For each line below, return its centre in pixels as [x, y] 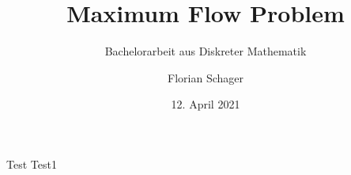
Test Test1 [32, 164]
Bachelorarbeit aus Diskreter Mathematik [206, 51]
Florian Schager [206, 77]
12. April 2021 [206, 104]
